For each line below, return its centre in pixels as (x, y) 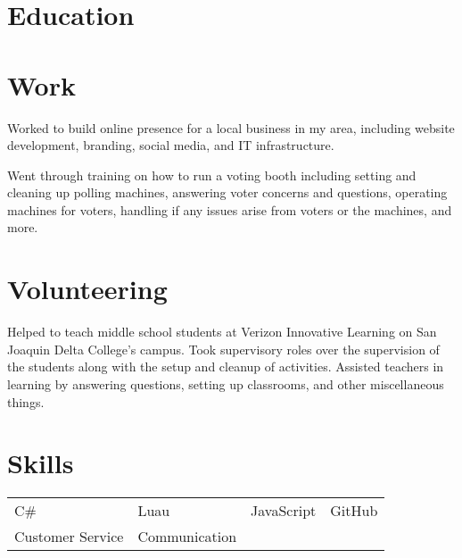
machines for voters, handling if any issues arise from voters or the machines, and (230, 209)
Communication (187, 537)
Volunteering (87, 289)
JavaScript (284, 511)
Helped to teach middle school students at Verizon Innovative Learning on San (222, 332)
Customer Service (69, 537)
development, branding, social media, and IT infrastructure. (171, 145)
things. (26, 401)
